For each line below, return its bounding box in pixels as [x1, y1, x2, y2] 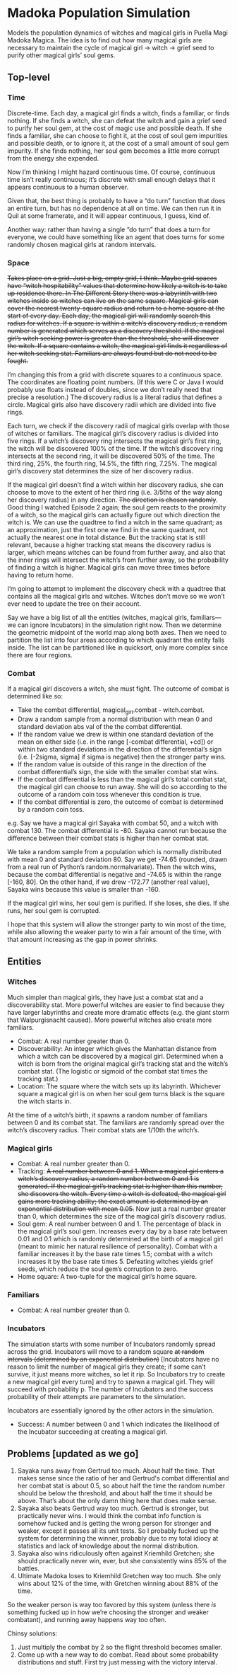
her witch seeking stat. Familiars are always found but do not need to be [7, 349, 217, 357]
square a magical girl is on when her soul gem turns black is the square [17, 1089, 225, 1098]
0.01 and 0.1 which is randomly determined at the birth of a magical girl [17, 1235, 224, 1243]
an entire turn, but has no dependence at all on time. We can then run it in [7, 204, 221, 212]
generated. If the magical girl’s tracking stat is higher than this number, [17, 1182, 224, 1190]
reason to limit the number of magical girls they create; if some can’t [7, 1362, 206, 1371]
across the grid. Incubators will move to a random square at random [7, 1347, 205, 1356]
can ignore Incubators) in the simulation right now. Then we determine [17, 621, 222, 629]
